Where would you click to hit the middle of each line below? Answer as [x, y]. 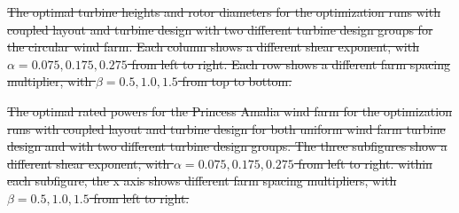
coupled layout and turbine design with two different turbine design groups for [220, 29]
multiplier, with [50, 81]
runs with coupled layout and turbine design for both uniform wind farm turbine [226, 128]
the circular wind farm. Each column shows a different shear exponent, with [213, 47]
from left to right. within [365, 163]
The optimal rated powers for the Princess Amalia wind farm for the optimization [229, 110]
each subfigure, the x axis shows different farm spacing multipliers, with [202, 181]
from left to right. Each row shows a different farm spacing [291, 63]
